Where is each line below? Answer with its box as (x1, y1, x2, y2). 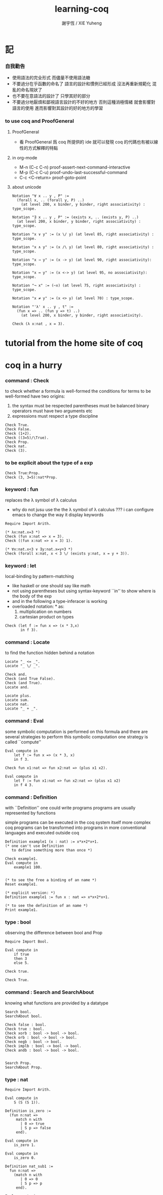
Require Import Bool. (5, 939, 49, 944)
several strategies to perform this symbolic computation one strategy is (5, 733, 148, 739)
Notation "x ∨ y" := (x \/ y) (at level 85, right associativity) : (12, 231, 154, 237)
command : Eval (5, 717, 44, 724)
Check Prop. (5, 440, 29, 444)
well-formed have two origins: (5, 393, 65, 399)
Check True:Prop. (5, 470, 40, 476)
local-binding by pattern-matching (5, 574, 74, 579)
